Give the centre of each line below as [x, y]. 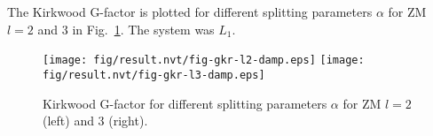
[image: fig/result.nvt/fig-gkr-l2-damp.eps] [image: [204, 60]
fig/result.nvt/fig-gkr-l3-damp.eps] [154, 75]
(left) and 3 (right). [95, 121]
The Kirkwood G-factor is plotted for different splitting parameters [190, 11]
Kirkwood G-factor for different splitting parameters [185, 103]
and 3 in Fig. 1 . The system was [126, 29]
